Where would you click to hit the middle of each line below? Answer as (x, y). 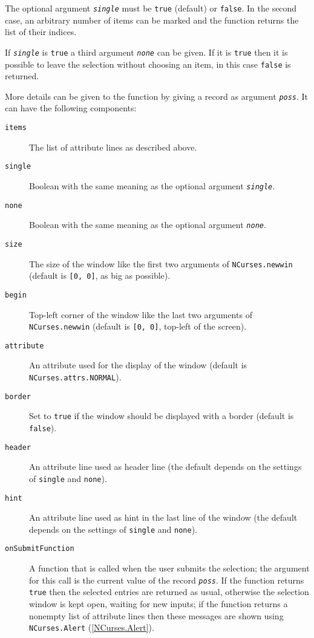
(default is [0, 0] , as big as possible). (100, 275)
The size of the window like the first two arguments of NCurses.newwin (161, 263)
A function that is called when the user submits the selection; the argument (169, 568)
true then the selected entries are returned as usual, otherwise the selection (169, 592)
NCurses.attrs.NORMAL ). (75, 377)
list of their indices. (41, 32)
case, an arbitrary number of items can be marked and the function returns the (152, 20)
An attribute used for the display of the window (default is (138, 365)
